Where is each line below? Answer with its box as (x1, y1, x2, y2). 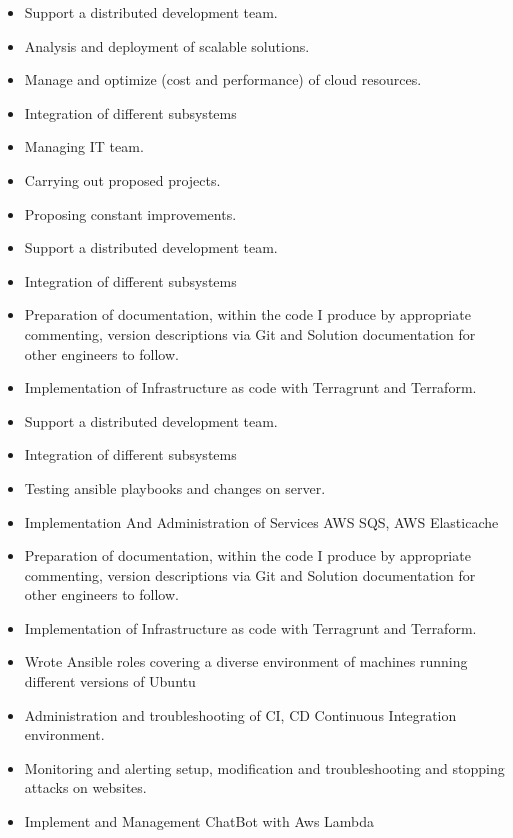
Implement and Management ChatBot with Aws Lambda (24, 811, 375, 832)
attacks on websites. (24, 777, 147, 798)
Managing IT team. (24, 136, 144, 157)
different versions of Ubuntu (24, 671, 196, 692)
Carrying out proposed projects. (24, 169, 221, 190)
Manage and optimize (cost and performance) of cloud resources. (24, 69, 422, 90)
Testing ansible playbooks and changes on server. (24, 477, 326, 498)
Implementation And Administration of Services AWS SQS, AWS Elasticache (24, 511, 499, 532)
